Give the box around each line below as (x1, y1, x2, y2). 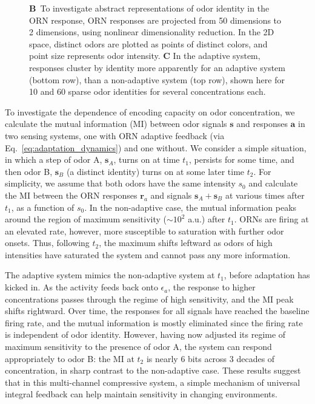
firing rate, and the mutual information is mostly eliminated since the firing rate (5, 316, 303, 329)
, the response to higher (168, 281, 256, 293)
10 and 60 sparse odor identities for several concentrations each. (29, 85, 266, 98)
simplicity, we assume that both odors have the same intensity (5, 177, 236, 190)
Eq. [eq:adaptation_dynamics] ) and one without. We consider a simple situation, (5, 141, 307, 154)
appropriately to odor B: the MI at (5, 352, 134, 365)
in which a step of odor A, (5, 153, 102, 166)
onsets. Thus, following (5, 236, 90, 249)
